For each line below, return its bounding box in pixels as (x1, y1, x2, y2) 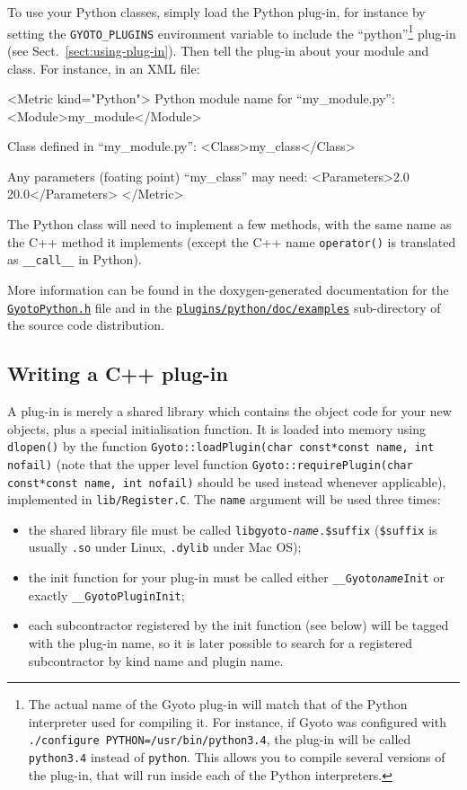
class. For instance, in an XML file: (7, 58, 200, 77)
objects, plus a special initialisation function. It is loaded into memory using (7, 419, 427, 438)
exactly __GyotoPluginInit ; (28, 585, 185, 604)
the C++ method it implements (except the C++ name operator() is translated (7, 232, 456, 251)
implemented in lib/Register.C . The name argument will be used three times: (7, 490, 441, 509)
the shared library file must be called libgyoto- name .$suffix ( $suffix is (28, 519, 437, 538)
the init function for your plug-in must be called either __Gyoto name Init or (28, 568, 445, 587)
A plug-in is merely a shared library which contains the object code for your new (7, 402, 452, 421)
